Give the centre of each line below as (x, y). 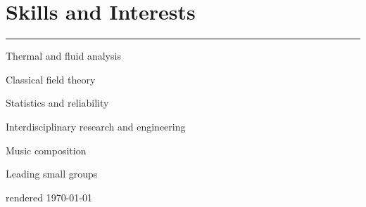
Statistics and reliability (57, 103)
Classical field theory (51, 79)
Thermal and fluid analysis (63, 56)
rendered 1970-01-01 (49, 197)
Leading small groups (52, 174)
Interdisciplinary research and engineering (96, 126)
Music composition (46, 150)
